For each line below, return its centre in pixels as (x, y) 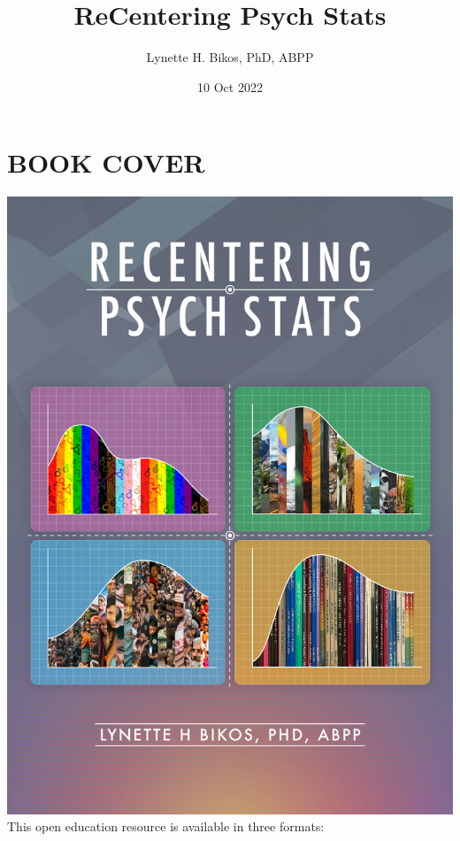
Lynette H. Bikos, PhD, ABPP (230, 57)
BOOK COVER (106, 162)
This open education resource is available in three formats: (166, 826)
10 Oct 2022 (230, 86)
